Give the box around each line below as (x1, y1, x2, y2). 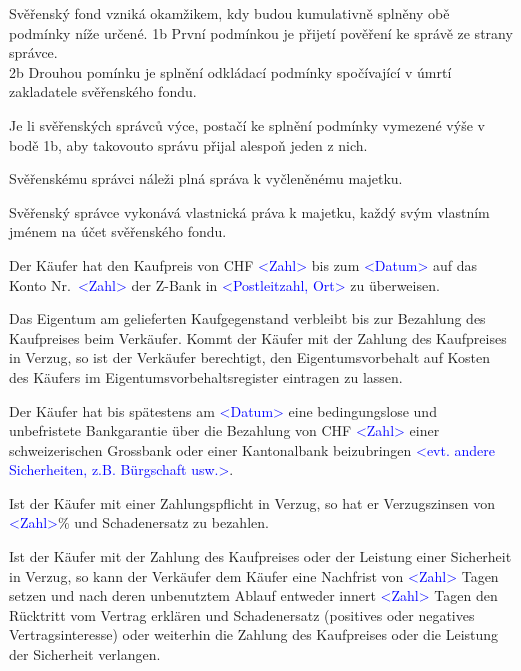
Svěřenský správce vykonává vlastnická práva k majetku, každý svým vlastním (9, 201, 490, 222)
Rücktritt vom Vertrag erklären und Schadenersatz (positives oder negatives (9, 604, 475, 625)
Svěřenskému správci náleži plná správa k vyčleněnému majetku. (9, 168, 403, 189)
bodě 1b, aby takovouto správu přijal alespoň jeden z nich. (9, 134, 368, 155)
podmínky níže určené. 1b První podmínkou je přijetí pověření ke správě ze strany (9, 22, 513, 43)
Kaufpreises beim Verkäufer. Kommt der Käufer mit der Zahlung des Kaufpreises (9, 327, 507, 348)
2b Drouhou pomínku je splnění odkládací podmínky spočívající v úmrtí (9, 61, 452, 82)
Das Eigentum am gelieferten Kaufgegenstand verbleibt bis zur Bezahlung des (9, 308, 486, 329)
